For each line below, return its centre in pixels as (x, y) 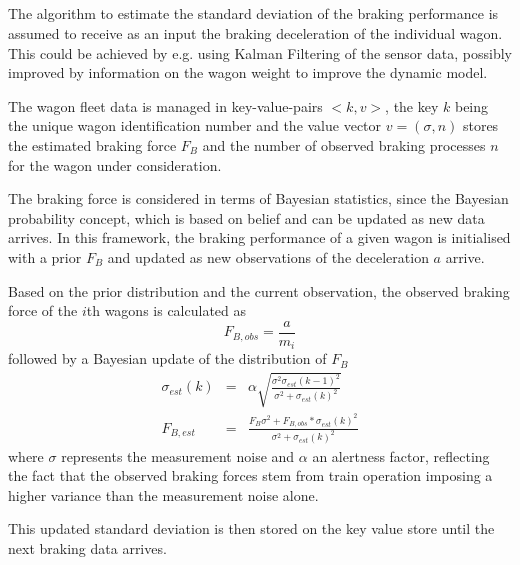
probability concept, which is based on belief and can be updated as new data (246, 217)
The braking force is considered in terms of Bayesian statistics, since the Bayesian (258, 198)
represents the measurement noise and (178, 455)
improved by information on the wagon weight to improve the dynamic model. (248, 72)
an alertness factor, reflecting (401, 455)
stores (480, 125)
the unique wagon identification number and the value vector (195, 125)
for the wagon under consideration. (115, 164)
